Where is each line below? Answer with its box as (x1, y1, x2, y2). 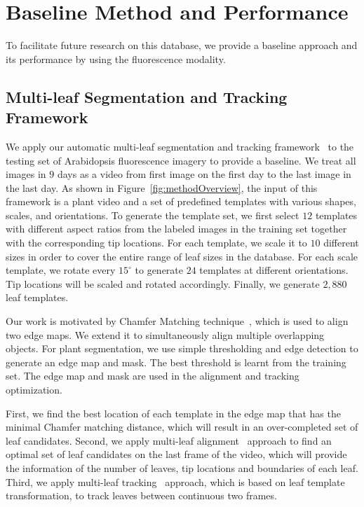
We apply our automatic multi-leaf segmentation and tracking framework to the (6, 139, 354, 153)
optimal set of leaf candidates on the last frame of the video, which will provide (6, 447, 347, 461)
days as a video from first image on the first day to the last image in (57, 167, 351, 181)
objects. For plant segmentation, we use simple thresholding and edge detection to (6, 341, 358, 356)
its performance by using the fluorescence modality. (6, 51, 226, 66)
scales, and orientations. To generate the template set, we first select (6, 207, 299, 222)
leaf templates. (6, 290, 69, 305)
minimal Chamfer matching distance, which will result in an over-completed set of (6, 419, 358, 434)
